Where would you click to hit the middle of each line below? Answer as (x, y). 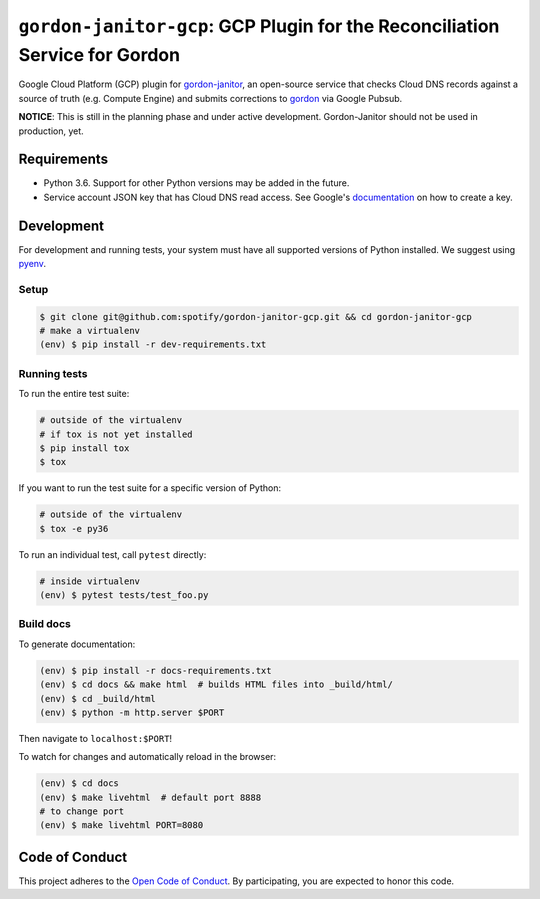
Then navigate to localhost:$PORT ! (95, 738)
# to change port (82, 811)
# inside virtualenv (89, 581)
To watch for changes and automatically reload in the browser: (147, 757)
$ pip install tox (84, 448)
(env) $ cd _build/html (98, 698)
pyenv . (32, 264)
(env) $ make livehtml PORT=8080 (121, 825)
